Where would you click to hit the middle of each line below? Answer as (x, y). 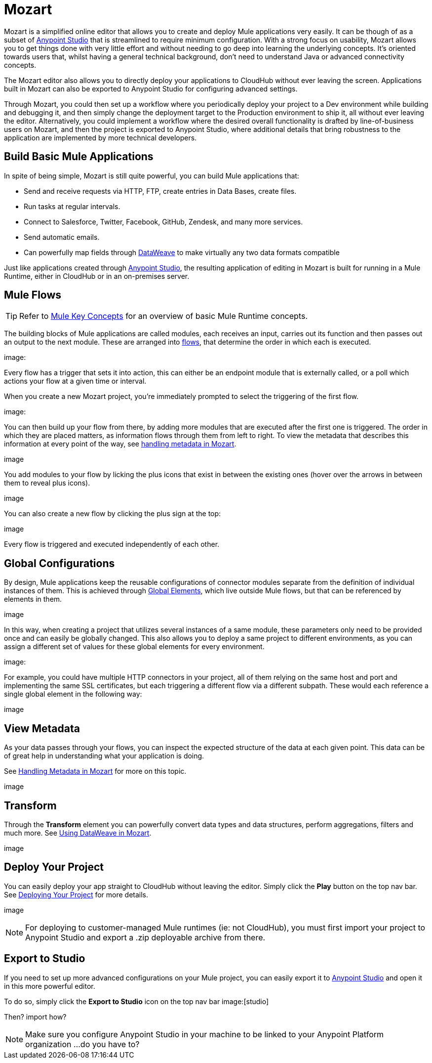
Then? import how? (35, 1017)
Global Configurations (59, 563)
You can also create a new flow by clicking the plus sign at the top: (113, 514)
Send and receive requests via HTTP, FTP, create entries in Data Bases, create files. (160, 191)
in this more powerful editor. (50, 986)
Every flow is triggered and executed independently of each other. (112, 544)
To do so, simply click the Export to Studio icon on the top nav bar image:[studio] (137, 1001)
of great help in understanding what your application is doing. (104, 756)
